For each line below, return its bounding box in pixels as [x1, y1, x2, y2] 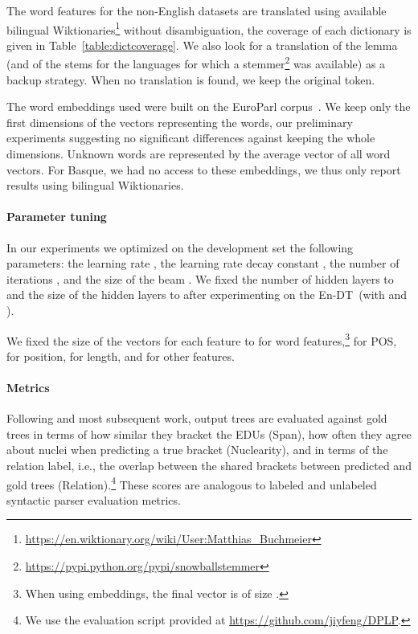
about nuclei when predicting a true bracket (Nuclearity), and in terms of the [6, 441, 388, 458]
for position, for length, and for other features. [6, 347, 235, 364]
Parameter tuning [6, 208, 107, 225]
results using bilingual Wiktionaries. [6, 177, 184, 194]
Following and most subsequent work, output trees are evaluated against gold [6, 410, 387, 427]
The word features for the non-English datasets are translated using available [6, 2, 387, 18]
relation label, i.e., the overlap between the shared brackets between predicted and [6, 457, 412, 474]
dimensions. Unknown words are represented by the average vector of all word [6, 145, 391, 162]
